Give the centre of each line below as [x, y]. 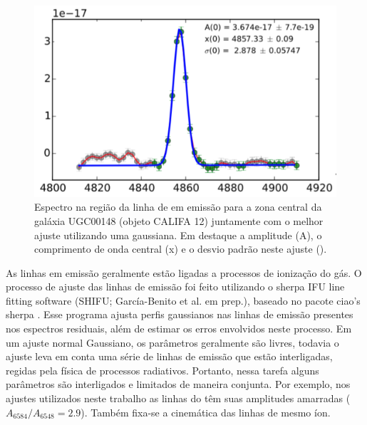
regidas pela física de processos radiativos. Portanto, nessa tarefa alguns [162, 370]
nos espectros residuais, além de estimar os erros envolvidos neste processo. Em [179, 329]
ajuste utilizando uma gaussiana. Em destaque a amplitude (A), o [178, 235]
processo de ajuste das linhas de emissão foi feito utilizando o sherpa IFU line [175, 287]
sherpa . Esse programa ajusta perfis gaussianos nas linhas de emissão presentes [180, 314]
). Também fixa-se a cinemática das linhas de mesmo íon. [206, 412]
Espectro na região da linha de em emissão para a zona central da [178, 207]
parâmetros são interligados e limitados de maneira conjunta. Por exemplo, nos [178, 384]
